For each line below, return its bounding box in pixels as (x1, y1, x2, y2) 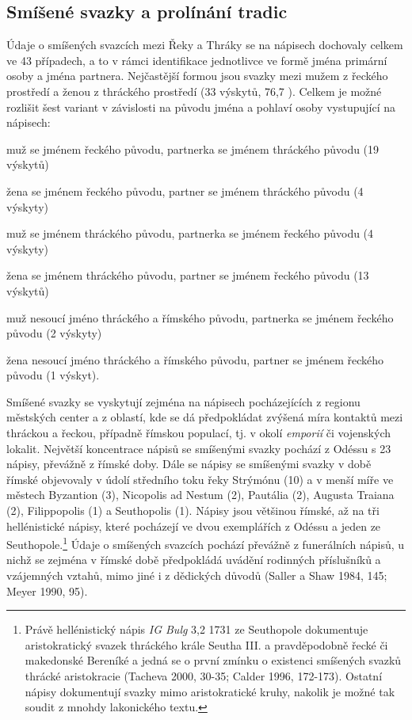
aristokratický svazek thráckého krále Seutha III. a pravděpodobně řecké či (25, 636, 388, 653)
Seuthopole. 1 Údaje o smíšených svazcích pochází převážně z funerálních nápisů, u (6, 534, 405, 552)
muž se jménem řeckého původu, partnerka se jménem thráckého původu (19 (6, 140, 380, 157)
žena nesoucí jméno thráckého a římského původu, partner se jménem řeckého (6, 351, 383, 368)
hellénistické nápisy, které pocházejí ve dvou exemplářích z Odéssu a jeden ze (6, 517, 381, 534)
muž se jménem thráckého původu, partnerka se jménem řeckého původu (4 (6, 225, 374, 242)
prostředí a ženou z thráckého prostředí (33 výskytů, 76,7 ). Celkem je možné (6, 82, 382, 99)
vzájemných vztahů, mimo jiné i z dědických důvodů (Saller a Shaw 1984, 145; (6, 567, 387, 584)
